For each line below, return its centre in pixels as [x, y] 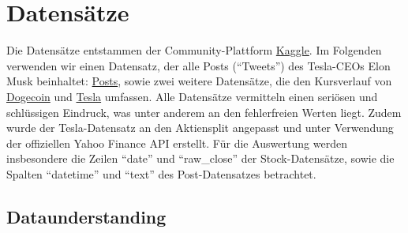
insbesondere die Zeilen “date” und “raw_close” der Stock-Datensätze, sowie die [200, 158]
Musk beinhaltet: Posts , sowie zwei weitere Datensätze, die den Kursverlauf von [199, 81]
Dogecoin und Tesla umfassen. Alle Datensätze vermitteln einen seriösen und [192, 96]
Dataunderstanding [86, 216]
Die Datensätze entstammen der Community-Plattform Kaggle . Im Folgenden [194, 50]
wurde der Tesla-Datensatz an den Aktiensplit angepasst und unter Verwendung [200, 128]
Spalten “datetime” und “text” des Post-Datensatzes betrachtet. [161, 173]
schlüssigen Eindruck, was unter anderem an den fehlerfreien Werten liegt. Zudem [204, 112]
